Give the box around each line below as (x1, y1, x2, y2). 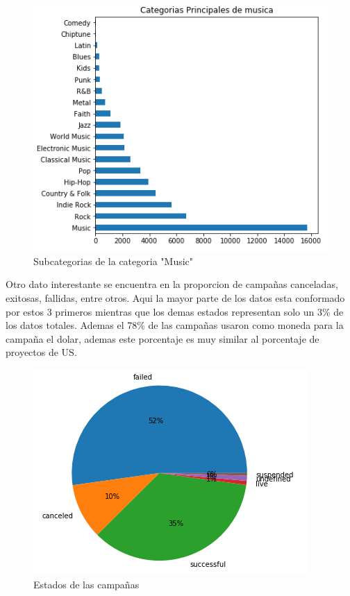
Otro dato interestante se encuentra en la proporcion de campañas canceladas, (6, 277, 338, 291)
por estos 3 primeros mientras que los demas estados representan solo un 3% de (6, 304, 344, 318)
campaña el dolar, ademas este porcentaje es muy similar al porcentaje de (6, 331, 319, 346)
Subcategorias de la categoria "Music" (33, 253, 194, 268)
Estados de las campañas (33, 577, 140, 592)
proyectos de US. (6, 345, 77, 359)
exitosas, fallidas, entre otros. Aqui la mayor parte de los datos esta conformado (6, 290, 345, 305)
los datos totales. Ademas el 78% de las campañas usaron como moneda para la (6, 318, 344, 332)
